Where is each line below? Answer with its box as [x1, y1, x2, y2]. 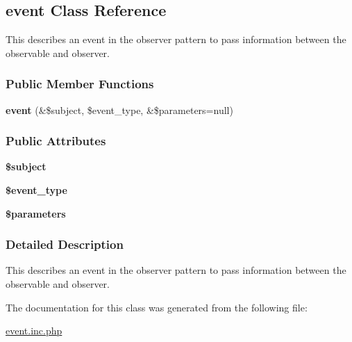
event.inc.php [6, 323, 62, 338]
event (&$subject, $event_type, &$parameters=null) [6, 102, 233, 117]
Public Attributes [6, 132, 106, 149]
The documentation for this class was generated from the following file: [6, 300, 308, 314]
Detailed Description [6, 236, 124, 253]
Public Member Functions [6, 75, 154, 92]
